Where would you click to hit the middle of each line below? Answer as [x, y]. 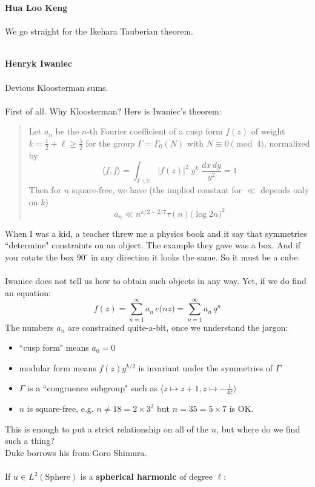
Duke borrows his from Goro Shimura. [76, 452]
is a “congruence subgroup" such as [92, 388]
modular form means [58, 367]
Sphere [58, 478]
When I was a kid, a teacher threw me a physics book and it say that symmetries [156, 233]
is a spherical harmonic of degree [147, 476]
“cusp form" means [54, 347]
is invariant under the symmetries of [206, 367]
